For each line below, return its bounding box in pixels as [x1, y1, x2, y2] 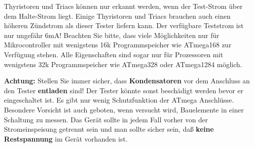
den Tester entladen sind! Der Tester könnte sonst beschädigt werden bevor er [4, 85, 244, 95]
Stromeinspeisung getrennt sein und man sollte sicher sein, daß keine [4, 124, 214, 134]
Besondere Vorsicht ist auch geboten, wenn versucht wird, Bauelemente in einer [4, 104, 244, 114]
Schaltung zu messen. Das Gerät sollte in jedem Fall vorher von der [4, 114, 208, 124]
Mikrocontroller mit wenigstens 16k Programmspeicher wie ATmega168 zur [4, 39, 232, 50]
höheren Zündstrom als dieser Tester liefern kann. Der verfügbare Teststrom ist [4, 20, 244, 31]
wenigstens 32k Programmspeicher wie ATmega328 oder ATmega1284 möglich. [4, 59, 242, 69]
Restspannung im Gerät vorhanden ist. [4, 133, 128, 144]
